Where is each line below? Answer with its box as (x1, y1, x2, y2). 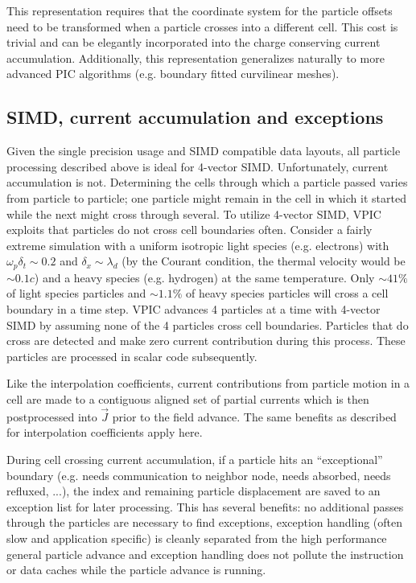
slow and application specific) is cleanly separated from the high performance (6, 529, 387, 546)
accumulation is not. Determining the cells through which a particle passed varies (6, 174, 408, 191)
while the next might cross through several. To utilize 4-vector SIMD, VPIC (6, 205, 381, 222)
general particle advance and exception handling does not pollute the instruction (6, 545, 404, 562)
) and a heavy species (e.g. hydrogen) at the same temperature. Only (34, 269, 375, 285)
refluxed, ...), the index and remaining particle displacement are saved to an (6, 482, 381, 499)
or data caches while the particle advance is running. (6, 561, 266, 578)
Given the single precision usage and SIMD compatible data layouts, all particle (6, 142, 401, 159)
